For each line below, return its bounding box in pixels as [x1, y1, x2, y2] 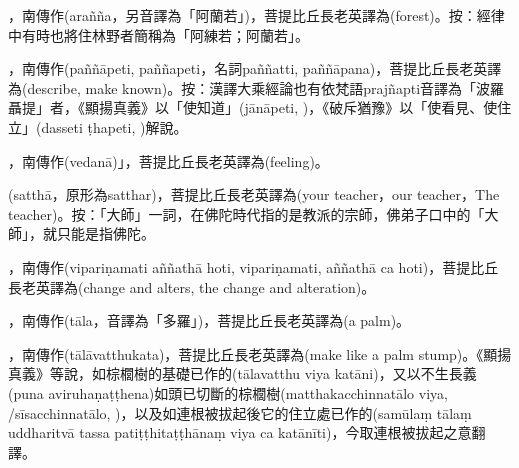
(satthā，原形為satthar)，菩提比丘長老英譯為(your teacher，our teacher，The [8, 184, 500, 205]
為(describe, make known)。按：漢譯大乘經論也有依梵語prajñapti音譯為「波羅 [8, 77, 505, 98]
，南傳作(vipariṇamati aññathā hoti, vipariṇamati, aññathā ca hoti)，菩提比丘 [8, 256, 499, 277]
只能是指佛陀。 [56, 223, 155, 244]
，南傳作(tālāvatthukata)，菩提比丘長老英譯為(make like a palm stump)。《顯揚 [8, 343, 512, 364]
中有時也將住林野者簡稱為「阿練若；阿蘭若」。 [8, 24, 309, 45]
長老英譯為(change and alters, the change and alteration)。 [8, 276, 376, 297]
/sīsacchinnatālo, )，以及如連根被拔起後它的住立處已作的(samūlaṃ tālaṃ [8, 402, 472, 423]
